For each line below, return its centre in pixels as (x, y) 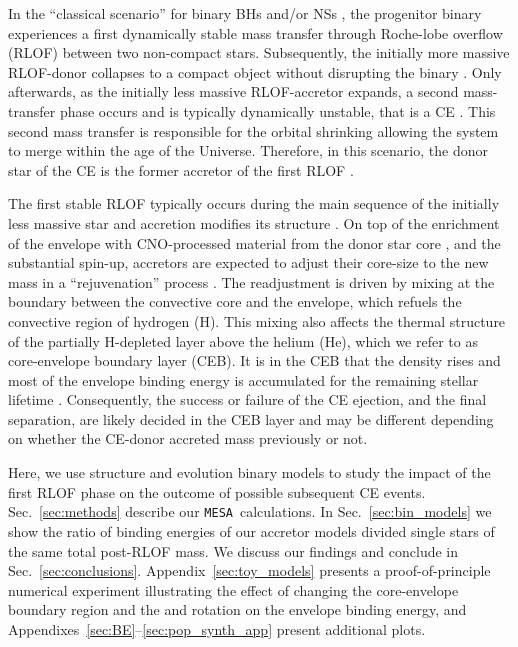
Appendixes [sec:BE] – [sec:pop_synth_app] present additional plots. (217, 628)
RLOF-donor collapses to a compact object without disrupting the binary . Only (255, 71)
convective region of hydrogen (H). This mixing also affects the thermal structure (257, 320)
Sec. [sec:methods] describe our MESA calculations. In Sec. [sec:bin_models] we (250, 511)
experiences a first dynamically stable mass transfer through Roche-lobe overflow (255, 32)
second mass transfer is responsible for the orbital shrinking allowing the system (253, 130)
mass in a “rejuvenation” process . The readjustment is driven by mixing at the (251, 281)
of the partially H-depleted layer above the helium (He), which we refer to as (243, 340)
